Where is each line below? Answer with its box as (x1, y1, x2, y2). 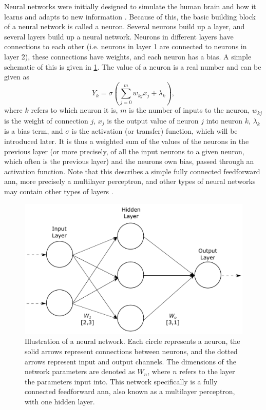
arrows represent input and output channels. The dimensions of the (25, 356, 237, 366)
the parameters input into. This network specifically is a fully (25, 376, 218, 386)
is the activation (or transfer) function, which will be (71, 126, 238, 136)
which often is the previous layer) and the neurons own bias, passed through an (4, 156, 254, 167)
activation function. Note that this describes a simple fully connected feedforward (4, 166, 260, 176)
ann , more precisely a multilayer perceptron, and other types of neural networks (4, 176, 256, 187)
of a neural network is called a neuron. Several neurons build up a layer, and (4, 21, 245, 32)
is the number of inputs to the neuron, (129, 105, 250, 115)
